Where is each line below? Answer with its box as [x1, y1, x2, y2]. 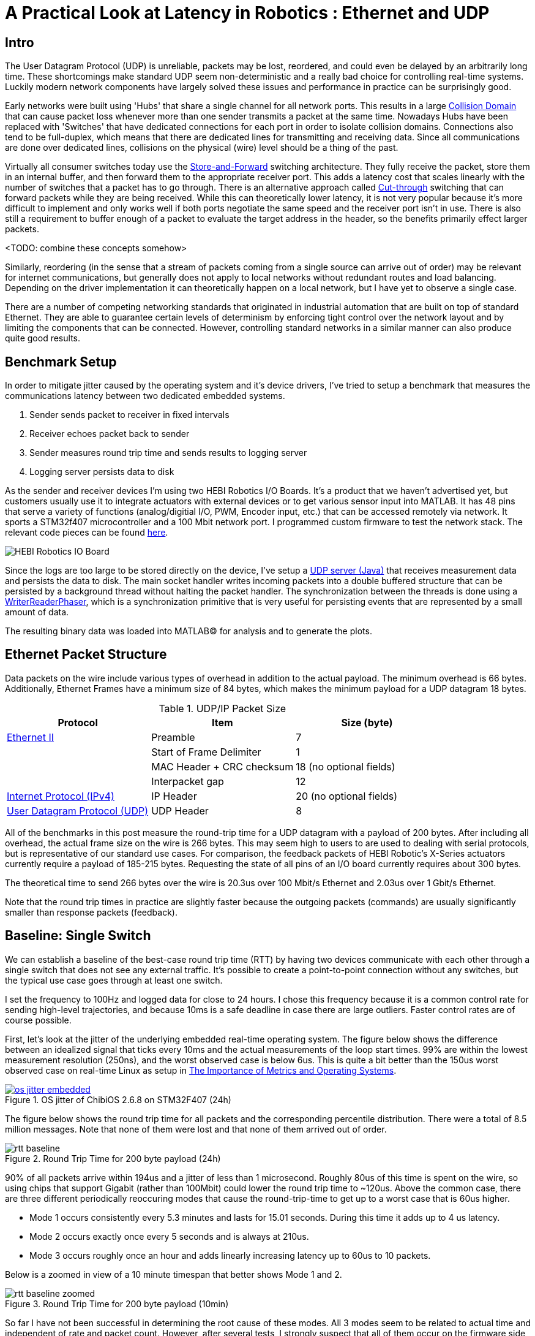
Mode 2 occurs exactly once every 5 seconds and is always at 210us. [29, 1231, 309, 1242]
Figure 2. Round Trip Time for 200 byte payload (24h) [5, 1153, 221, 1164]
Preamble [151, 731, 195, 743]
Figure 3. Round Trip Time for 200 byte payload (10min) [5, 1298, 229, 1309]
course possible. [5, 1014, 72, 1025]
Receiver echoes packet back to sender [29, 428, 190, 439]
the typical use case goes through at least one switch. [5, 974, 223, 985]
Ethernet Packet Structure [5, 647, 167, 662]
